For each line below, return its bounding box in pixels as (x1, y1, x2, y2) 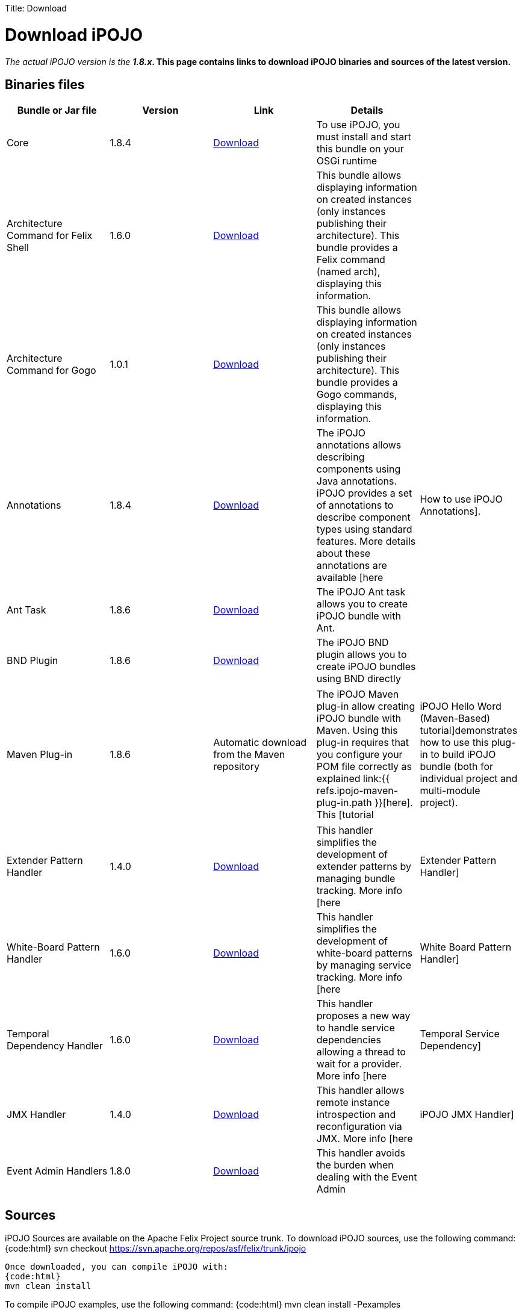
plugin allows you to (316, 648, 407, 661)
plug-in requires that (316, 736, 409, 749)
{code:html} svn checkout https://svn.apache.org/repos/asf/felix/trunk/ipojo (5, 1243, 306, 1254)
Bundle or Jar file (17, 104, 97, 117)
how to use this (420, 736, 489, 749)
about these (316, 547, 371, 560)
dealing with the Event (316, 1171, 417, 1184)
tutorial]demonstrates (420, 724, 518, 737)
